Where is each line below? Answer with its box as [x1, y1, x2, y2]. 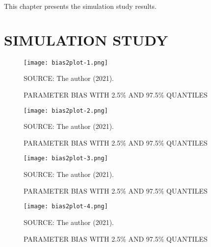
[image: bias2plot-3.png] [24, 155, 108, 162]
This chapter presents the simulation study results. [4, 1, 157, 11]
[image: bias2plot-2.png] [24, 107, 108, 114]
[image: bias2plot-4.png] [24, 203, 108, 210]
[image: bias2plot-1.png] [24, 59, 108, 66]
